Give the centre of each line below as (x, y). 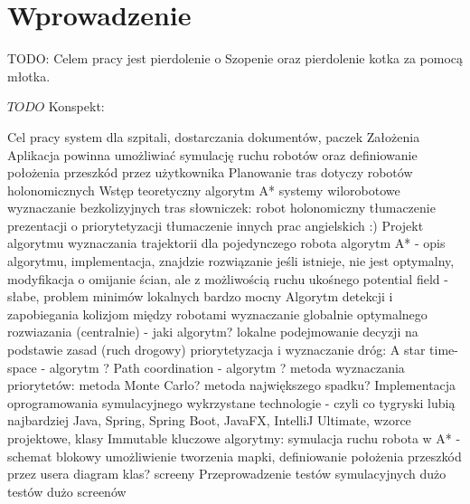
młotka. (29, 76)
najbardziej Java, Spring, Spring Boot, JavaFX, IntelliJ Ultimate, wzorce (209, 420)
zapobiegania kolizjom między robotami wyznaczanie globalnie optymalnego (217, 314)
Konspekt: (76, 106)
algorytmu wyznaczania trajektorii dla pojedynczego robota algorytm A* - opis (226, 243)
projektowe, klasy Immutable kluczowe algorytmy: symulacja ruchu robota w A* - (234, 438)
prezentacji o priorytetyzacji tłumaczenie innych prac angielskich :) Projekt (216, 225)
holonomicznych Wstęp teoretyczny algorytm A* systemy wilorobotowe (204, 190)
